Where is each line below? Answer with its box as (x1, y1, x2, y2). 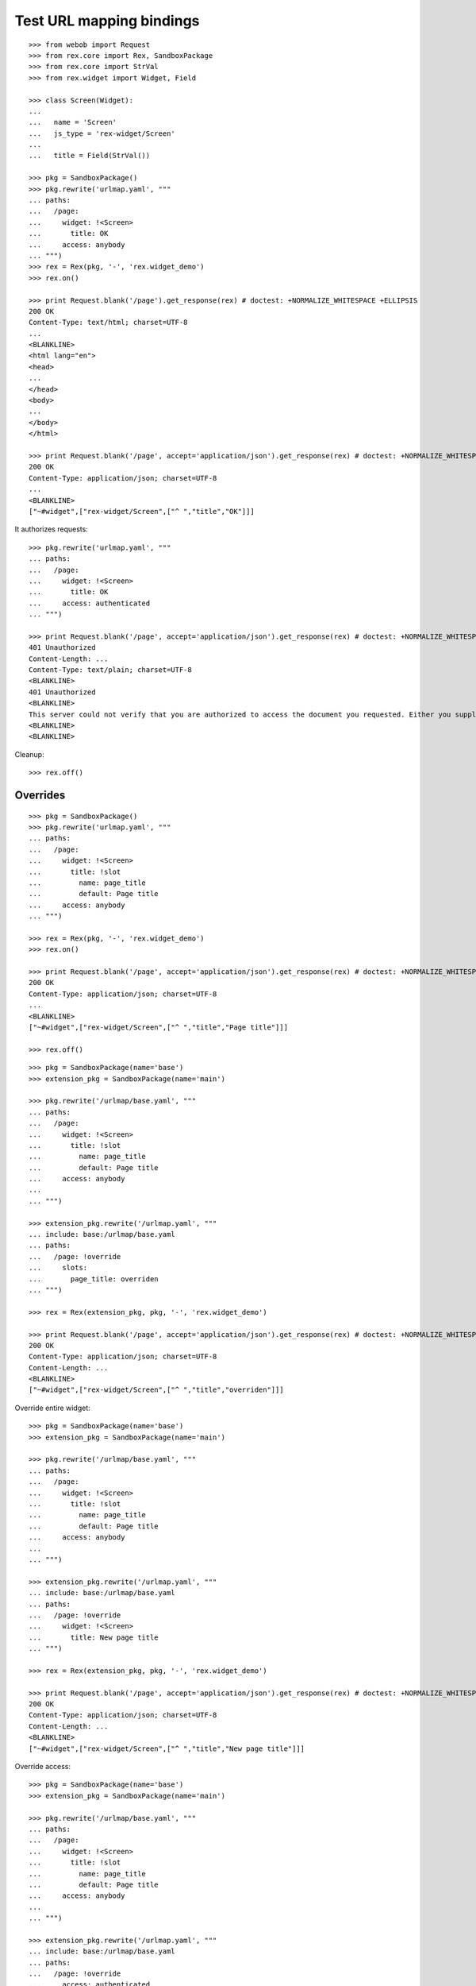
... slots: (29, 1263, 88, 1273)
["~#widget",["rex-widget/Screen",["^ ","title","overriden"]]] (29, 1385, 285, 1394)
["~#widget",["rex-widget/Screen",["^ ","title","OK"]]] (29, 507, 255, 516)
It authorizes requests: (14, 524, 89, 534)
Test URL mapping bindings (14, 12, 200, 29)
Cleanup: (14, 749, 44, 759)
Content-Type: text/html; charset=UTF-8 (29, 318, 188, 327)
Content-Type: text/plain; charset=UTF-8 (29, 666, 192, 674)
